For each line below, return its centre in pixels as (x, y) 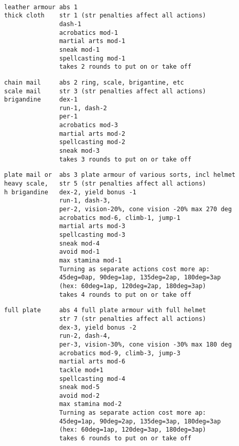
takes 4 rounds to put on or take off (125, 295)
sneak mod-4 (79, 243)
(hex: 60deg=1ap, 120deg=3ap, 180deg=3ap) (133, 430)
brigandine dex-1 (41, 100)
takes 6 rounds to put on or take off (125, 439)
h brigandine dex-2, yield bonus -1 (70, 192)
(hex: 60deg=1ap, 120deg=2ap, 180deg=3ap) (133, 286)
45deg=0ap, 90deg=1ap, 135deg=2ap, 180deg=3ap (140, 278)
